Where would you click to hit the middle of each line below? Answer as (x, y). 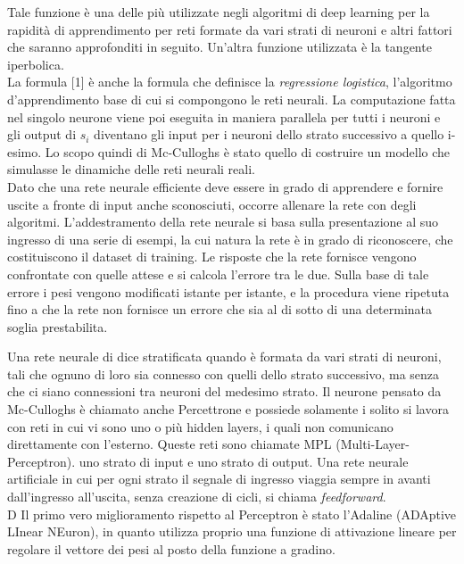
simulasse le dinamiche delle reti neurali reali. (131, 169)
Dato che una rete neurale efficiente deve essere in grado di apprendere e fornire (225, 186)
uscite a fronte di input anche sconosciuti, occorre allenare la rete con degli (212, 204)
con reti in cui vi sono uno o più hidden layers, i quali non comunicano (200, 426)
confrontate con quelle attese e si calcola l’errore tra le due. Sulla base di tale (218, 274)
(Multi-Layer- (373, 444)
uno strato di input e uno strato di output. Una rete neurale (244, 461)
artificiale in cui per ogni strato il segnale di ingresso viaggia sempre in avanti (219, 479)
